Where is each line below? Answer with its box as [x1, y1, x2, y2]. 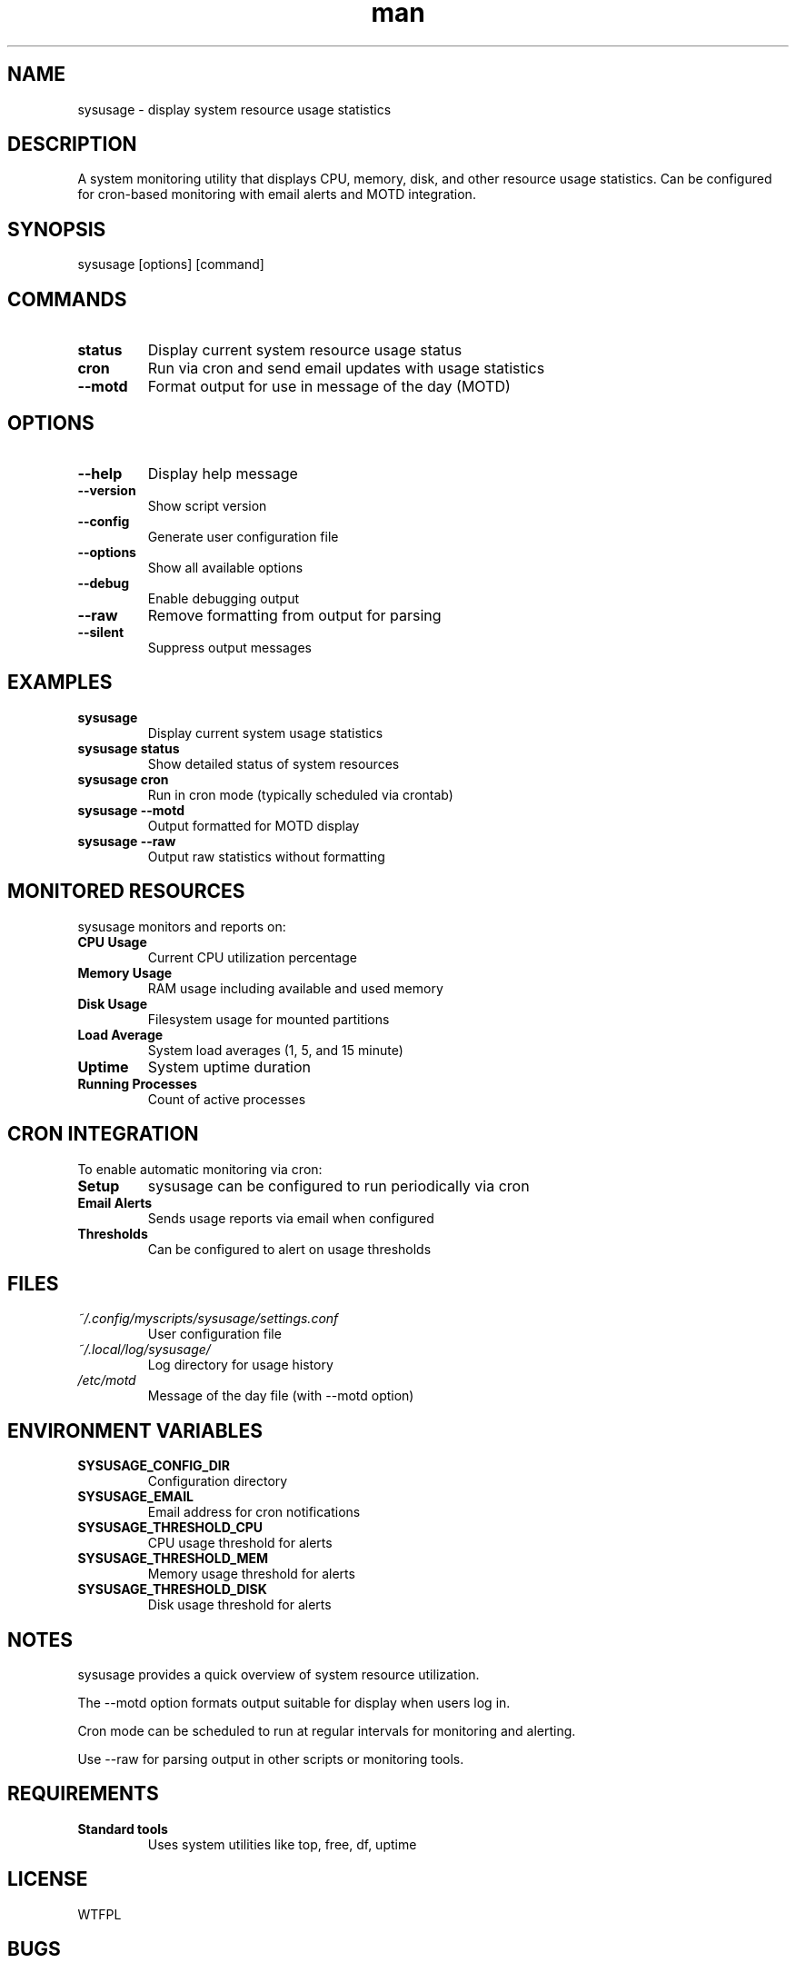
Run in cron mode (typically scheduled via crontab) [147, 786, 453, 802]
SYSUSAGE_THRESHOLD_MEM [77, 1550, 269, 1567]
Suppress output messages [147, 639, 312, 655]
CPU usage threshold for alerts [147, 1535, 333, 1551]
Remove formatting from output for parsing [147, 605, 442, 624]
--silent [77, 623, 124, 640]
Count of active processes [147, 1091, 306, 1107]
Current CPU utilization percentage [147, 949, 357, 965]
